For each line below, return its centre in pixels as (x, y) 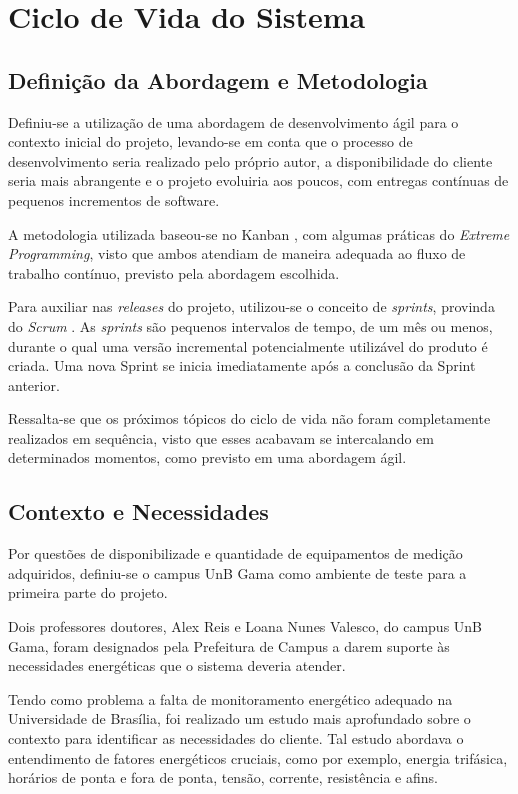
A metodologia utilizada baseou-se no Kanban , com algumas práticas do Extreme (259, 233)
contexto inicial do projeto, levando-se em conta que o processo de (210, 141)
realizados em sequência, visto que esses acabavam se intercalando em (221, 437)
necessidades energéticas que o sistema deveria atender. (177, 665)
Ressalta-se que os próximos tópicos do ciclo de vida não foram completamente (249, 418)
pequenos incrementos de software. (114, 199)
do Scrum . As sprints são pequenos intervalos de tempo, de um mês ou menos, (250, 325)
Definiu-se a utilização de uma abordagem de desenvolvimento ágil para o (233, 121)
